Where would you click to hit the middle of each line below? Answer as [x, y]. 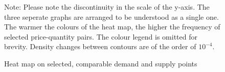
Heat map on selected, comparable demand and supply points [101, 63]
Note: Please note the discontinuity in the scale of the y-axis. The [107, 7]
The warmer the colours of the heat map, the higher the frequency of [112, 27]
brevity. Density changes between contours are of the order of [100, 46]
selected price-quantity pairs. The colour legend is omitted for [101, 36]
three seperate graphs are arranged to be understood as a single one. [111, 16]
